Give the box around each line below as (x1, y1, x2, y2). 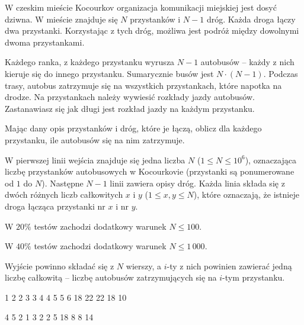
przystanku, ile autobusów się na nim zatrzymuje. (5, 133, 185, 146)
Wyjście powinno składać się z (5, 259, 114, 272)
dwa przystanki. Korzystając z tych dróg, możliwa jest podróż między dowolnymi (5, 24, 299, 37)
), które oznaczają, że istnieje (193, 188, 299, 201)
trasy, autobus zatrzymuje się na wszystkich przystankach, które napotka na (5, 79, 282, 91)
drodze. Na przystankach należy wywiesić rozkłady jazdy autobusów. (5, 91, 255, 103)
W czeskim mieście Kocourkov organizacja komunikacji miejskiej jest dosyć (5, 1, 277, 13)
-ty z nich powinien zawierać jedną (167, 259, 292, 272)
